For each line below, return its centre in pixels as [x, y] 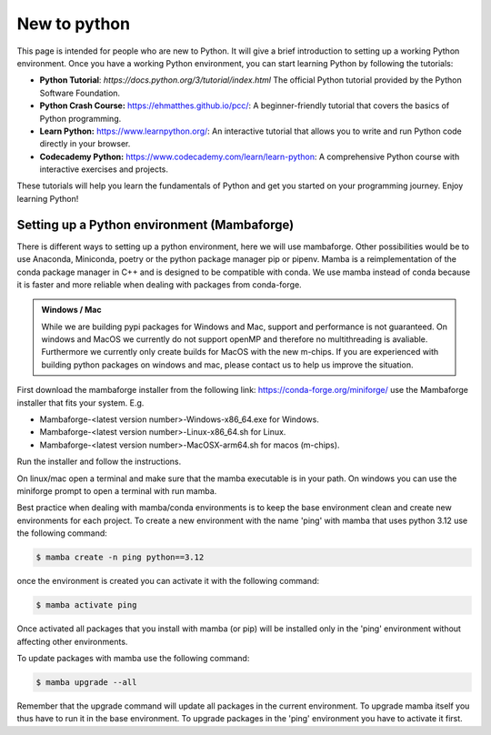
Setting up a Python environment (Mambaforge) [155, 224]
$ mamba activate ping [86, 605]
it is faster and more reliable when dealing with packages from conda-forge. [159, 284]
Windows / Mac [71, 310]
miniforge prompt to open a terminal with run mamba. [117, 491]
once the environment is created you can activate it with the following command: [168, 581]
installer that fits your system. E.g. [80, 403]
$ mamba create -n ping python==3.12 [120, 558]
